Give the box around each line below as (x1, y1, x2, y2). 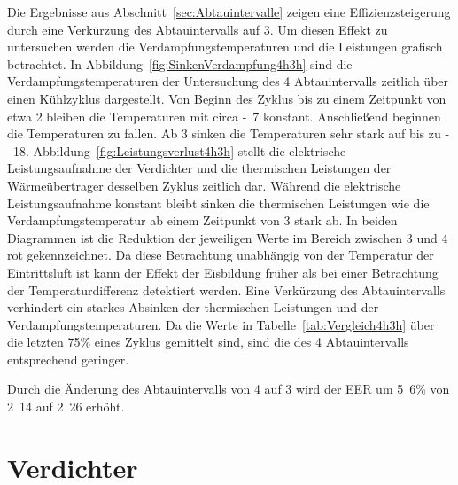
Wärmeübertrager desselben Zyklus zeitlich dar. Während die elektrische (7, 176, 401, 194)
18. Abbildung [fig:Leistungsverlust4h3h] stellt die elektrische (12, 141, 346, 160)
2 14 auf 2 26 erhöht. (7, 397, 125, 416)
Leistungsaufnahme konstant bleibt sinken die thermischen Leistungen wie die (7, 193, 430, 212)
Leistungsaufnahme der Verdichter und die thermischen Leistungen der (7, 159, 392, 177)
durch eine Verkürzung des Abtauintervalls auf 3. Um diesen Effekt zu (7, 20, 388, 38)
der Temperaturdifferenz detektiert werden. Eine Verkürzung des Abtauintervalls (7, 280, 446, 299)
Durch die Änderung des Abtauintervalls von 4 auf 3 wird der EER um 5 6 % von (7, 379, 450, 398)
